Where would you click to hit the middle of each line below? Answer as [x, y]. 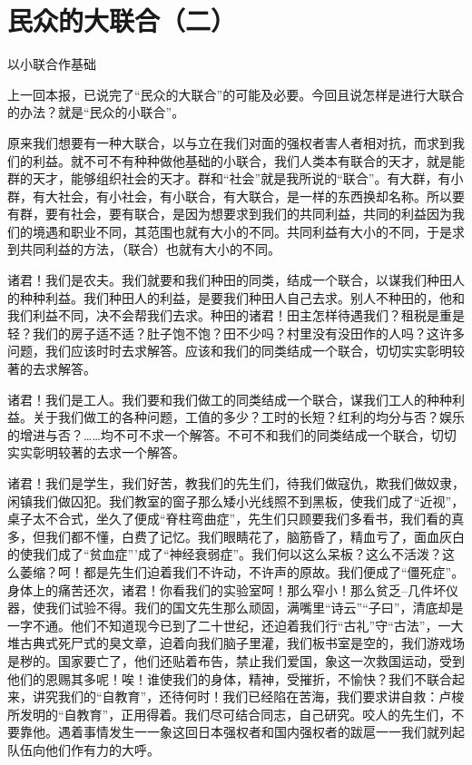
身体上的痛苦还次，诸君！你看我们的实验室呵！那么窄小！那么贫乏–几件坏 [226, 589]
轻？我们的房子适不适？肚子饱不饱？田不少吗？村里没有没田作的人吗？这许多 [236, 333]
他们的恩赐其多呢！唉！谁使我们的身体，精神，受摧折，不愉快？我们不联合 [230, 678]
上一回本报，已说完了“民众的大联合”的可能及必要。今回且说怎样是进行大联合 [236, 94]
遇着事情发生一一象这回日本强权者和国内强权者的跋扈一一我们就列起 [261, 732]
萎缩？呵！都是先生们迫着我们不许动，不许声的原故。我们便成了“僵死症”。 [242, 571]
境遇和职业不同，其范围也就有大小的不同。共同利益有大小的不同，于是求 [248, 231]
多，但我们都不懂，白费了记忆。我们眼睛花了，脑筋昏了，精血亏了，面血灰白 [236, 536]
